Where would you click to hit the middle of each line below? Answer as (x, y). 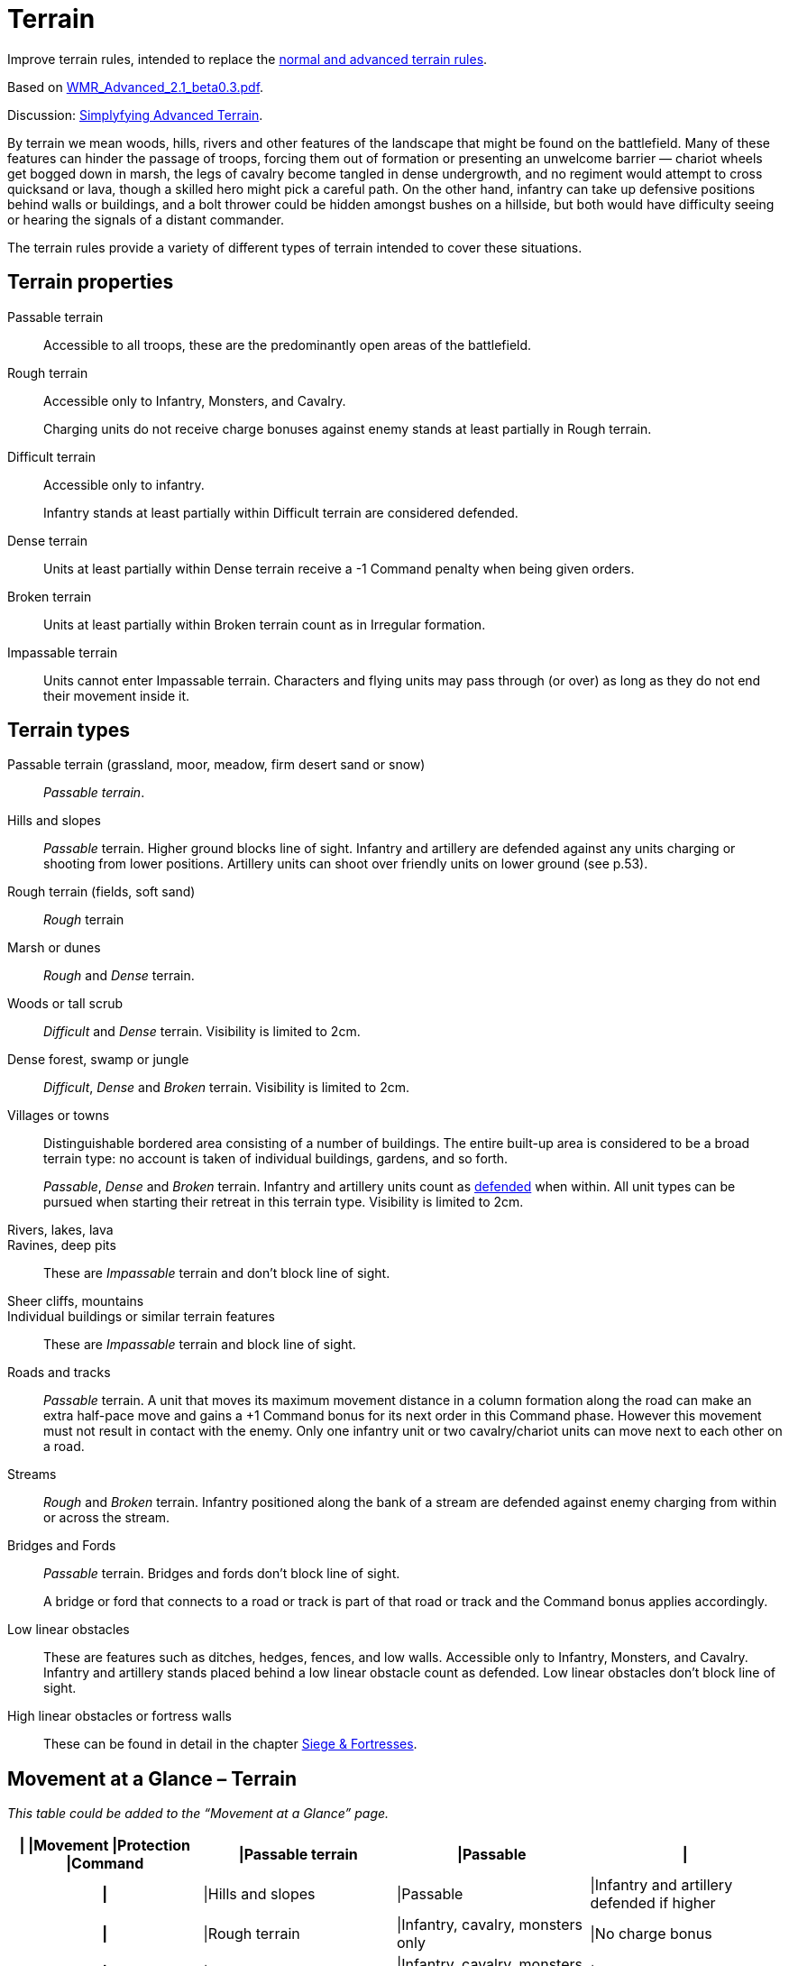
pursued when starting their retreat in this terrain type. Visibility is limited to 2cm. (284, 1202)
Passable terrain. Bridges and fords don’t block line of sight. (222, 1574)
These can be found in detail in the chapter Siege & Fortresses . (230, 1744)
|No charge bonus (651, 1934)
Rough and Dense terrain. (119, 976)
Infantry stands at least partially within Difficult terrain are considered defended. (281, 512)
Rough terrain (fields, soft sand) (101, 892)
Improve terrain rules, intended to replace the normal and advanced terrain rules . (248, 59)
